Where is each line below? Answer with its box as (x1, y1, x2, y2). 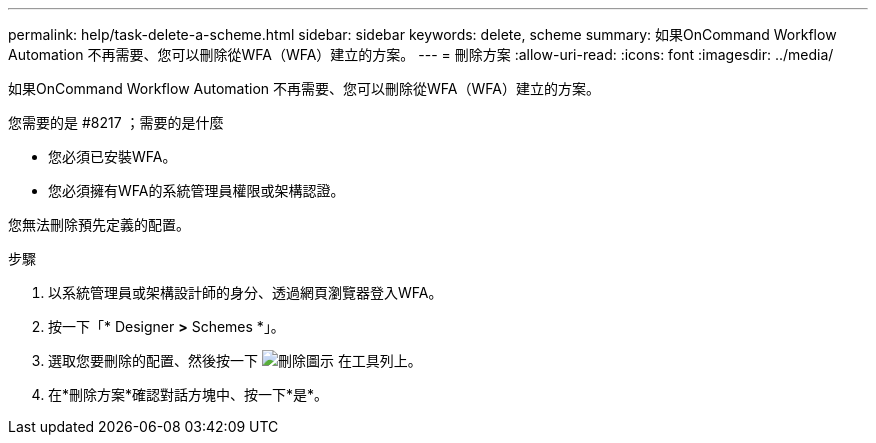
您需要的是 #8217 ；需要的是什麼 (8, 114, 224, 131)
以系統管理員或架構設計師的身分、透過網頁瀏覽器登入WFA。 (48, 284, 443, 301)
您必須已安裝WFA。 (48, 148, 177, 165)
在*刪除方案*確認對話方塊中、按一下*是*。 (48, 386, 329, 403)
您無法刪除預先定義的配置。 (8, 216, 190, 233)
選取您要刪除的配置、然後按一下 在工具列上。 (48, 352, 422, 369)
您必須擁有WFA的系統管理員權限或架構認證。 (48, 182, 345, 199)
